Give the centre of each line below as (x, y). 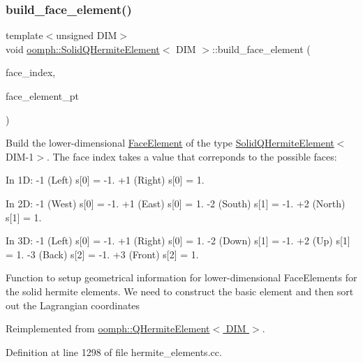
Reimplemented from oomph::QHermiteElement (108, 328)
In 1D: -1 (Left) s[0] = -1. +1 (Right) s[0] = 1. (105, 180)
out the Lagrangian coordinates (73, 305)
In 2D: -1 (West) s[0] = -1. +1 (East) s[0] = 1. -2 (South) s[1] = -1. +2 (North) (176, 203)
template (24, 35)
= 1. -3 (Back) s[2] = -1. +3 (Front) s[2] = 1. (102, 254)
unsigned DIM (87, 35)
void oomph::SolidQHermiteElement (83, 49)
